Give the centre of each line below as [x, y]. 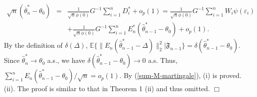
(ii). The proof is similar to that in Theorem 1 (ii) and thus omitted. [107, 88]
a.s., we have [66, 60]
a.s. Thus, [163, 60]
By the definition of [33, 45]
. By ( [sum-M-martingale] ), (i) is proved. [180, 75]
